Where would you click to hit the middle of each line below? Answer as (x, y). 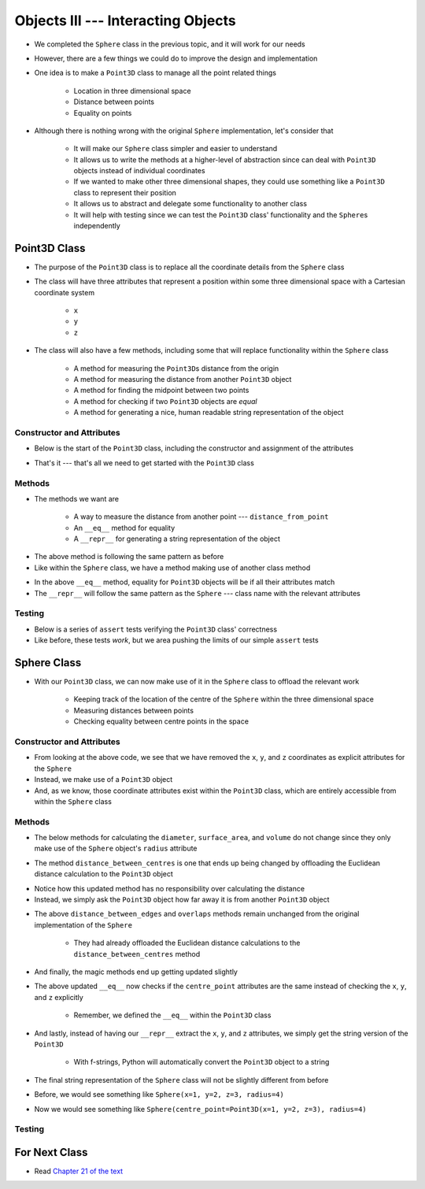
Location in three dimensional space (133, 91)
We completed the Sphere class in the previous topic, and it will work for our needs (170, 44)
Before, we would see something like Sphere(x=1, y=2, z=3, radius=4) (159, 1095)
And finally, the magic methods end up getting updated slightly (136, 972)
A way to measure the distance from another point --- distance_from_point (201, 517)
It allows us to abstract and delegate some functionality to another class (190, 204)
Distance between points (114, 102)
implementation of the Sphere (83, 924)
